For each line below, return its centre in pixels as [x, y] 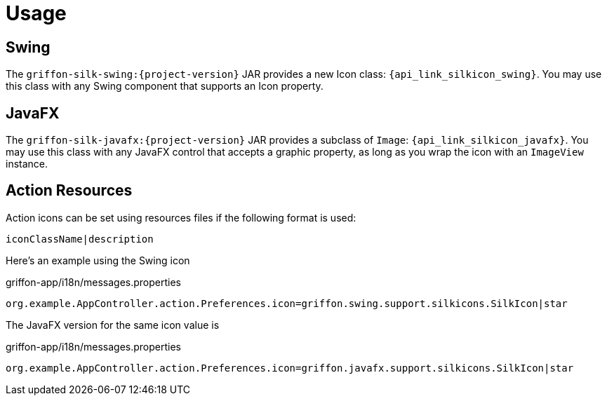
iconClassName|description [80, 239]
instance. [27, 164]
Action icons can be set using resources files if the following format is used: [181, 217]
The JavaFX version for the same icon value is [113, 325]
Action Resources [69, 191]
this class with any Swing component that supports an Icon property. [165, 86]
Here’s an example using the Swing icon [98, 260]
